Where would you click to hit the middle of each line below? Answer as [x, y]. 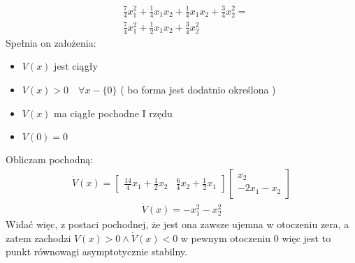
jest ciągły [76, 66]
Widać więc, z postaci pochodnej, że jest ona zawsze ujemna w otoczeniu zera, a [177, 224]
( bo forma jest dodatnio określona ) [198, 89]
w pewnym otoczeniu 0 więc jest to [256, 238]
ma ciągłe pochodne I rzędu [113, 113]
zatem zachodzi [38, 238]
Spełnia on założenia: [51, 42]
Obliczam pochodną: [50, 159]
